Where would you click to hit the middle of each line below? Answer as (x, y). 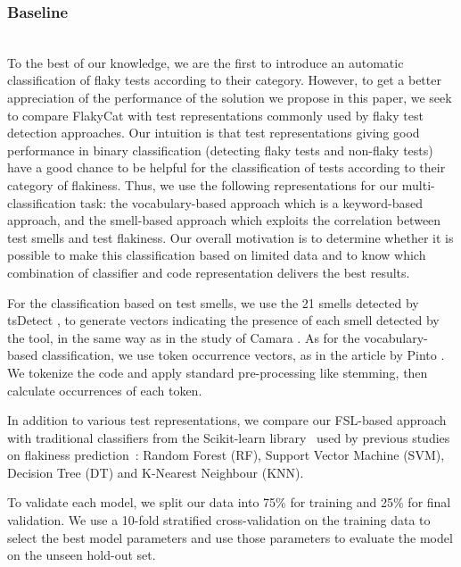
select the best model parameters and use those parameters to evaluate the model (230, 537)
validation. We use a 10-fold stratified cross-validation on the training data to (219, 520)
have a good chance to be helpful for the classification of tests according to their (226, 167)
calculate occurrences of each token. (105, 390)
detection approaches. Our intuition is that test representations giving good (214, 133)
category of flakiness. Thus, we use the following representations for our (203, 184)
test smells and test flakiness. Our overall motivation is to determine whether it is (230, 237)
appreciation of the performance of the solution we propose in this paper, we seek (230, 97)
